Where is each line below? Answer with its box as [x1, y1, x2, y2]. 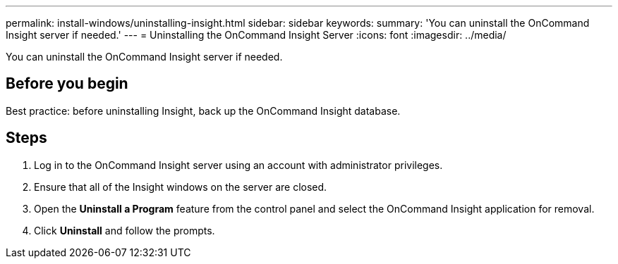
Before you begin [6, 75, 128, 93]
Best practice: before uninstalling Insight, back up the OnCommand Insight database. [6, 104, 401, 117]
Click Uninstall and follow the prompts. [34, 224, 215, 237]
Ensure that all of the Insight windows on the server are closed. [34, 180, 327, 193]
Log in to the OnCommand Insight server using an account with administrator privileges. [34, 158, 443, 171]
